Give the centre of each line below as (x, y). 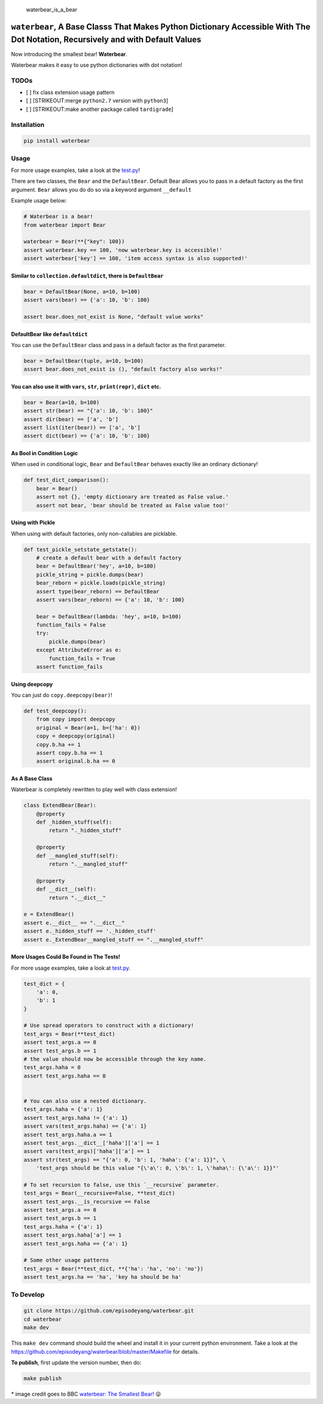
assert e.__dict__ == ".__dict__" (74, 923)
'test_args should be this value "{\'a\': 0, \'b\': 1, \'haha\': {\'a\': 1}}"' (158, 1168)
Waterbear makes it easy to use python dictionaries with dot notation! (97, 65)
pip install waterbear (57, 141)
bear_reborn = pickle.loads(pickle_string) (101, 583)
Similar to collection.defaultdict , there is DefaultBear (87, 276)
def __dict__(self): (66, 889)
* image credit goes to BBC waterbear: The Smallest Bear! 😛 (86, 1394)
